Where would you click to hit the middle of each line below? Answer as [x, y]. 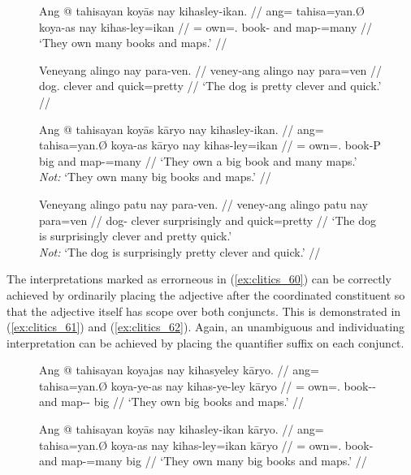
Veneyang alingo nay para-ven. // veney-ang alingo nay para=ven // [211, 69]
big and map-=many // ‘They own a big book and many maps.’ [198, 160]
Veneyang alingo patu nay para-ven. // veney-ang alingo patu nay [203, 203]
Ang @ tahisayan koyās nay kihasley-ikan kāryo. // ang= [182, 429]
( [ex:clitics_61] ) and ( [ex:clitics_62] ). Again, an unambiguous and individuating [205, 327]
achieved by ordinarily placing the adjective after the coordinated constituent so [206, 294]
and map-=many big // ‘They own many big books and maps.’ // [203, 461]
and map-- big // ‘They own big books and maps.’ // [172, 402]
